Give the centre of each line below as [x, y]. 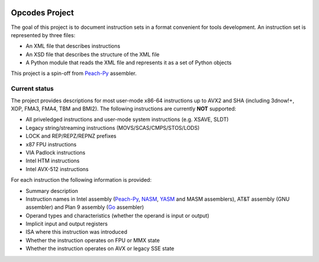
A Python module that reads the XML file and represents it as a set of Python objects [128, 63]
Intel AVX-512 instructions [57, 169]
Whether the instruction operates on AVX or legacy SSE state [100, 248]
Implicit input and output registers [67, 224]
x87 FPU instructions [51, 144]
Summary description [52, 191]
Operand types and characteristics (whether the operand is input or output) [118, 215]
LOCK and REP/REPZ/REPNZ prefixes [71, 136]
